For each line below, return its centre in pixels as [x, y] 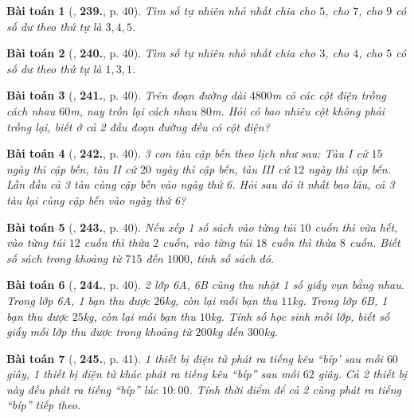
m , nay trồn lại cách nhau [133, 110]
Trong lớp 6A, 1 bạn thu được [78, 300]
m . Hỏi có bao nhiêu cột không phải [298, 110]
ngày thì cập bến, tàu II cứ [71, 168]
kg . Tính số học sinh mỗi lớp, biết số [300, 316]
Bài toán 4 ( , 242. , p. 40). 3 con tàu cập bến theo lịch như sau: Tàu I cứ [187, 153]
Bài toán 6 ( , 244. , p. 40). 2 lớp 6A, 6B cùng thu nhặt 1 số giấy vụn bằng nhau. [206, 285]
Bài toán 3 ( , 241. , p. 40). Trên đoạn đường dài [126, 95]
